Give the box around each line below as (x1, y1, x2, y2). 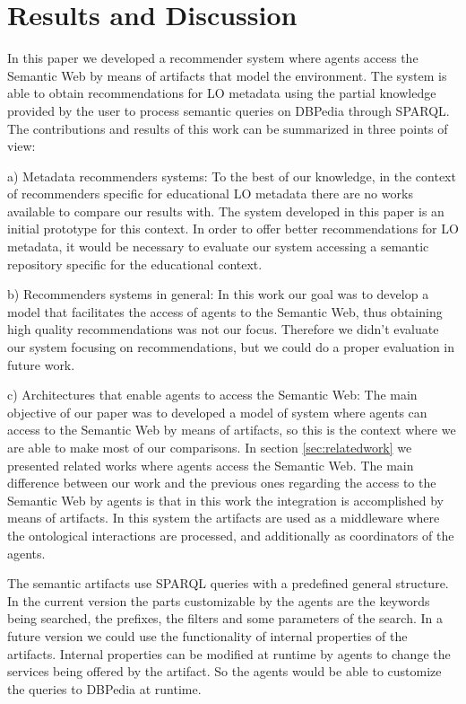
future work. (7, 355, 75, 374)
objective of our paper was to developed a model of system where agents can (7, 402, 427, 421)
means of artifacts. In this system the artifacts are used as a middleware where (7, 508, 440, 527)
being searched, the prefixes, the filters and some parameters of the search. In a (7, 609, 443, 628)
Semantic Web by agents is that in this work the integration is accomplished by (7, 490, 444, 509)
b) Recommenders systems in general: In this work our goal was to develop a (7, 285, 429, 304)
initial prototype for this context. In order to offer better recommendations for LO (7, 219, 459, 238)
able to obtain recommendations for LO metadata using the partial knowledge (7, 84, 436, 102)
